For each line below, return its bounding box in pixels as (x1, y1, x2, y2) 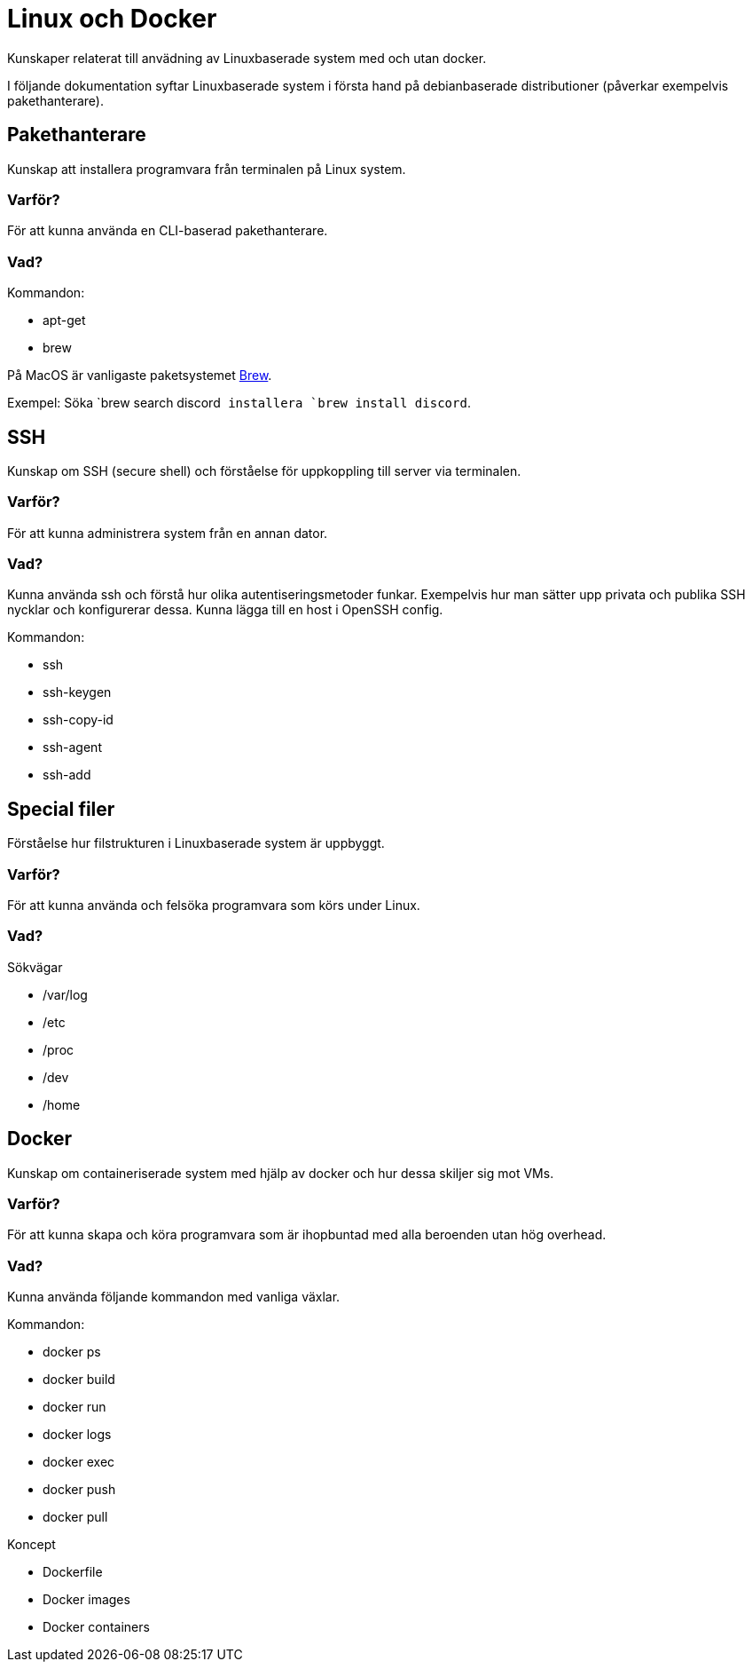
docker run (43, 1399, 106, 1415)
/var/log (43, 986, 88, 1002)
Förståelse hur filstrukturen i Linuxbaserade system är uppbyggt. (7, 835, 385, 851)
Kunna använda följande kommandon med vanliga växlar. (7, 1289, 341, 1305)
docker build (43, 1372, 115, 1388)
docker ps (43, 1344, 101, 1360)
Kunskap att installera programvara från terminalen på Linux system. (7, 161, 406, 177)
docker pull (43, 1509, 108, 1525)
